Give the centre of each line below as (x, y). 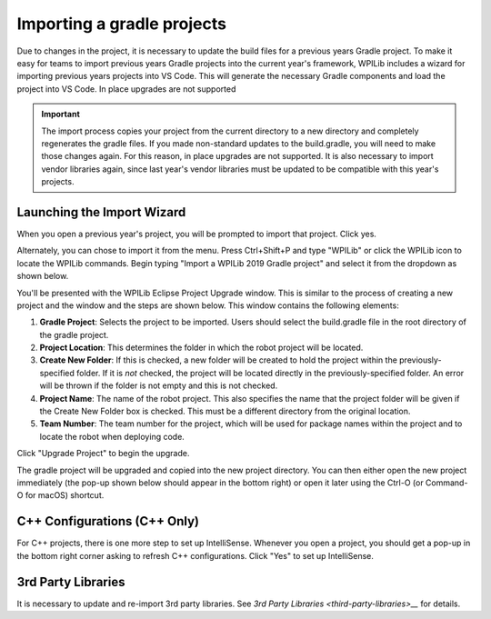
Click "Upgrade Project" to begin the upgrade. (103, 454)
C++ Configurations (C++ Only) (108, 521)
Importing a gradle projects (122, 24)
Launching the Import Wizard (101, 212)
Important (61, 115)
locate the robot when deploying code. (112, 436)
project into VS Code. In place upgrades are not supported (126, 89)
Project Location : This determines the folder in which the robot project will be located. (201, 348)
